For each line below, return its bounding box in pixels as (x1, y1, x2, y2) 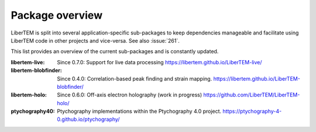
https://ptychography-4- (222, 108, 282, 115)
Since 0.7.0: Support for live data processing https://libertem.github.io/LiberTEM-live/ (57, 58, 262, 65)
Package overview (11, 9, 102, 22)
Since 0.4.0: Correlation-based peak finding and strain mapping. (57, 75, 212, 82)
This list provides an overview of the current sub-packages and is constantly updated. (11, 48, 219, 55)
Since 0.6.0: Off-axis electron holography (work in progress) (57, 91, 202, 99)
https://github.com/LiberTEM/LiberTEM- (202, 91, 300, 99)
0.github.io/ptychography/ (57, 116, 120, 123)
